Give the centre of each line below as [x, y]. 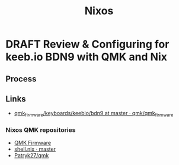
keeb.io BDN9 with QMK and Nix [86, 57]
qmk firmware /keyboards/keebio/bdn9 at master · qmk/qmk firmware [94, 114]
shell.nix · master [35, 149]
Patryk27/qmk [31, 156]
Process [21, 79]
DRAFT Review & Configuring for [87, 44]
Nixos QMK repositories [41, 130]
